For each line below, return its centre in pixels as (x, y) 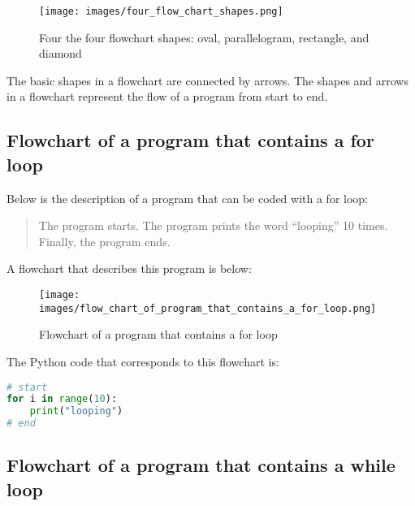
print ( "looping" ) (76, 411)
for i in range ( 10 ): (62, 399)
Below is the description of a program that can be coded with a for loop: (188, 198)
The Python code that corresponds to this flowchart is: (143, 361)
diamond (61, 53)
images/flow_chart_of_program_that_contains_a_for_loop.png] (208, 308)
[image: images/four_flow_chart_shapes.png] (161, 11)
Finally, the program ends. (104, 241)
